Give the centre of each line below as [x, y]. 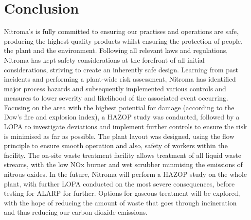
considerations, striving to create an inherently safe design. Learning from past [121, 69]
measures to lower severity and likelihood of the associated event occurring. [116, 98]
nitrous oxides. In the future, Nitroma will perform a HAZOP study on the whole [125, 174]
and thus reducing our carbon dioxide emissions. [76, 212]
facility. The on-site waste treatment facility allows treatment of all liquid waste [123, 155]
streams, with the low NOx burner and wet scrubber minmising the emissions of [123, 164]
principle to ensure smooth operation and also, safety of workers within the [116, 145]
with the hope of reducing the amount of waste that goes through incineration [120, 202]
